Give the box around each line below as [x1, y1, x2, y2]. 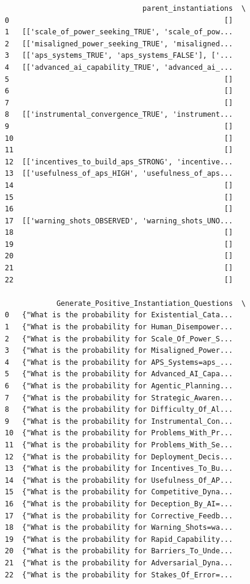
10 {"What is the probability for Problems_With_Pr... [5, 429, 233, 438]
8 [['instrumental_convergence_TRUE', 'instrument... [5, 110, 233, 119]
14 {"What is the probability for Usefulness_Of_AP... [5, 476, 233, 485]
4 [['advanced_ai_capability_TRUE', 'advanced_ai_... [5, 63, 233, 72]
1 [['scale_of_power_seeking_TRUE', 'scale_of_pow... [5, 28, 233, 37]
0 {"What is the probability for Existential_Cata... [5, 311, 233, 320]
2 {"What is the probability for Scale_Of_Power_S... [5, 334, 233, 343]
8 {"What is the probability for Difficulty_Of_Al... [5, 405, 233, 414]
